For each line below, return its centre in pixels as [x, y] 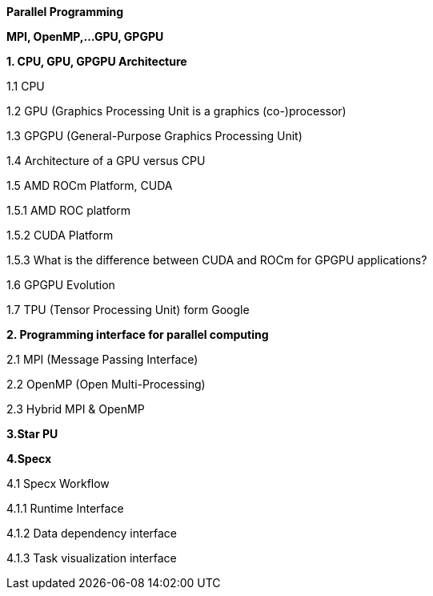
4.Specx [29, 459]
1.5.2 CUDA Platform [60, 235]
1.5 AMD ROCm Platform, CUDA [90, 185]
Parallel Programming [65, 12]
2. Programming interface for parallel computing [138, 334]
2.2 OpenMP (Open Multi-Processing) [106, 384]
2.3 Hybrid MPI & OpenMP [76, 409]
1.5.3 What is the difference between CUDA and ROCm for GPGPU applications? [217, 260]
